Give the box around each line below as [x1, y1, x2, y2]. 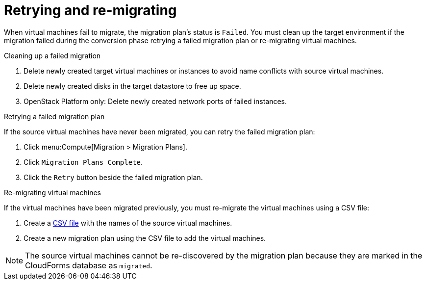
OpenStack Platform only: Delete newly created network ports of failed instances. [24, 97, 287, 105]
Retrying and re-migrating [4, 2, 177, 19]
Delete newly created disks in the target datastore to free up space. [24, 81, 241, 90]
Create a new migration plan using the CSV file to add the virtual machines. [24, 233, 266, 242]
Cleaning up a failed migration [4, 51, 101, 60]
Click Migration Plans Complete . [24, 157, 143, 166]
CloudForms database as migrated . [25, 260, 152, 270]
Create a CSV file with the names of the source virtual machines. [24, 218, 232, 227]
